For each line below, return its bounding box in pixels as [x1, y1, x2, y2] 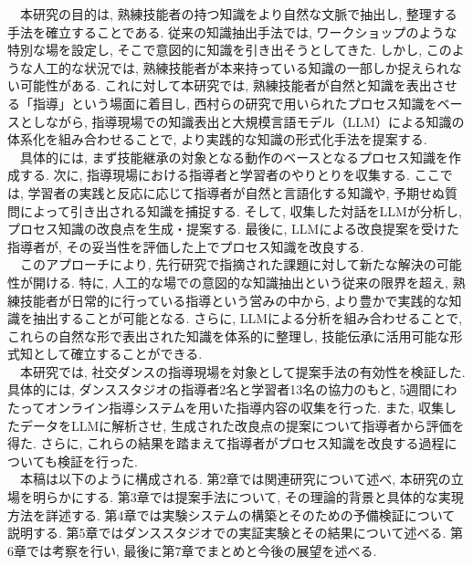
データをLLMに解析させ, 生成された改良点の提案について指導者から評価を [19, 415, 465, 435]
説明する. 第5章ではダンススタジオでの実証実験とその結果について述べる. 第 [7, 523, 463, 542]
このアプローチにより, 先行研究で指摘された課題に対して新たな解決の [19, 255, 436, 274]
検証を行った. [57, 451, 138, 470]
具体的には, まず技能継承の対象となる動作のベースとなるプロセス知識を [19, 147, 449, 166]
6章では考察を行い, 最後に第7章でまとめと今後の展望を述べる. [7, 540, 377, 560]
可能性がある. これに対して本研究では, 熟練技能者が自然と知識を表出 [19, 76, 432, 95]
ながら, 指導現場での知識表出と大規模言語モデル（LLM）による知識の [45, 111, 465, 131]
